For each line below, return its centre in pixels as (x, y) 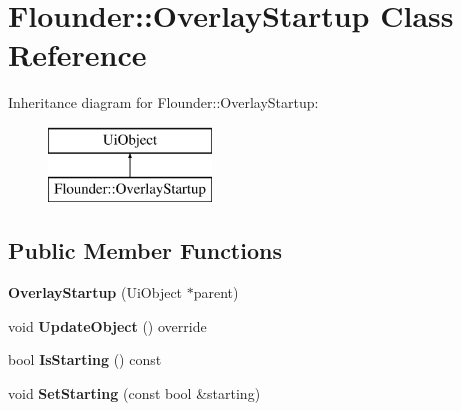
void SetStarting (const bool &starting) (134, 393)
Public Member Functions (145, 250)
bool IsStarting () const (85, 359)
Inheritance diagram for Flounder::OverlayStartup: (163, 102)
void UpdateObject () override (107, 325)
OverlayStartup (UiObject (95, 292)
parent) (216, 292)
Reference (77, 54)
